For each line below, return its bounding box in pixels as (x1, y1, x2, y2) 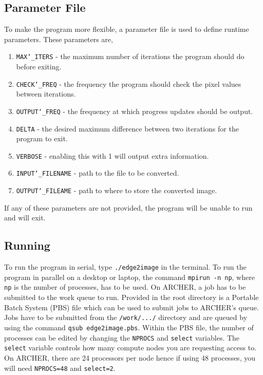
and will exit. (4, 212, 46, 223)
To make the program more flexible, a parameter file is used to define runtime (4, 24, 249, 34)
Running (4, 237, 50, 253)
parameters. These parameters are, (4, 33, 113, 44)
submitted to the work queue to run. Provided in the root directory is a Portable (4, 292, 259, 303)
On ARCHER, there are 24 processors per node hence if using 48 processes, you (4, 352, 255, 363)
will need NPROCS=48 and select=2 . (4, 362, 116, 373)
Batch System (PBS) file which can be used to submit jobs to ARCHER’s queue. (4, 302, 259, 312)
